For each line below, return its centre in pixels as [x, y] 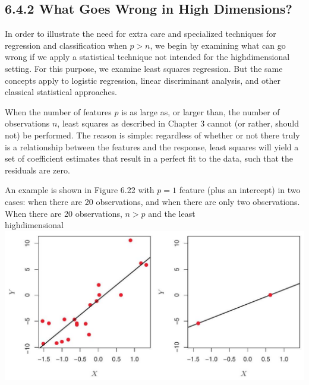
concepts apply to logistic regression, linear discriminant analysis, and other [143, 80]
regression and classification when [66, 45]
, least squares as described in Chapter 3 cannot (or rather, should [178, 123]
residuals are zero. [37, 170]
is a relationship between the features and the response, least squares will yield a [152, 146]
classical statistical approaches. [61, 92]
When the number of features [58, 111]
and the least [172, 213]
